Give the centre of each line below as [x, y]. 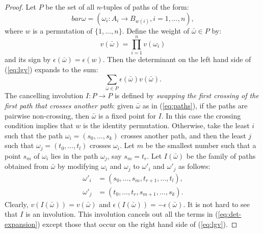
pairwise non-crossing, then [47, 115]
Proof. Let [20, 7]
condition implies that [39, 125]
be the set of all [70, 7]
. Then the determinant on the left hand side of [177, 59]
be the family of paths [221, 155]
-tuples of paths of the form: [145, 7]
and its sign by [28, 59]
